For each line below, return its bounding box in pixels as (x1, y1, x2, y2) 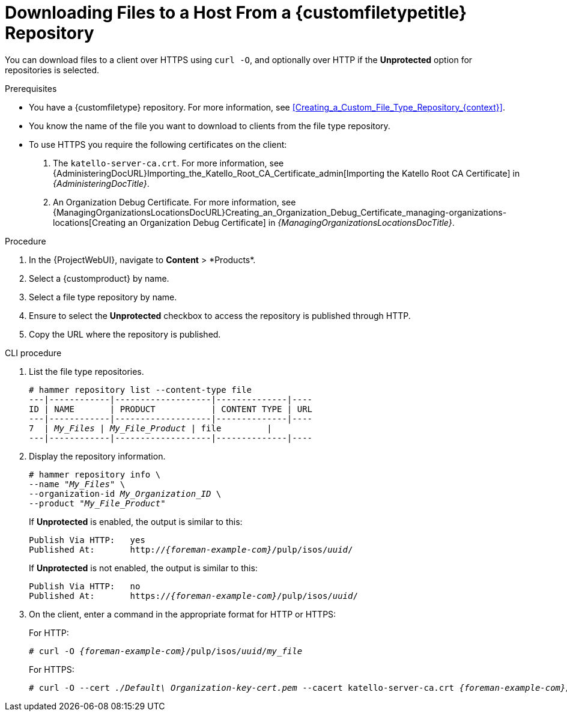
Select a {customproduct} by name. (29, 273, 169, 284)
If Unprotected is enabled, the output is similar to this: (29, 516, 243, 527)
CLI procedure (5, 347, 62, 358)
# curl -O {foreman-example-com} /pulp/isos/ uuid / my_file (29, 646, 303, 656)
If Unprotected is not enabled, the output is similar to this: (29, 562, 258, 573)
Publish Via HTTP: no (29, 581, 141, 591)
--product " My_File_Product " (29, 498, 166, 508)
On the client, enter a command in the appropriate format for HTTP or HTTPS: (29, 608, 336, 619)
